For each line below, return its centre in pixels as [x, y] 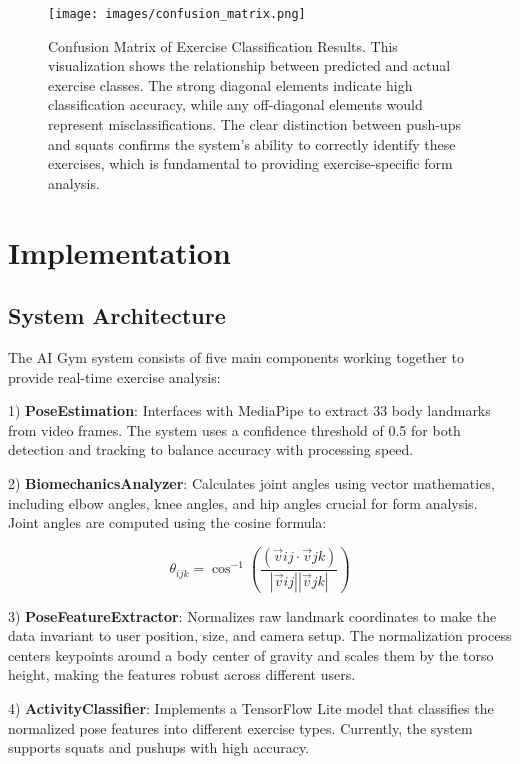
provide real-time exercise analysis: [114, 376]
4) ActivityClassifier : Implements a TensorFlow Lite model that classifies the [251, 708]
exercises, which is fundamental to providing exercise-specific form [250, 163]
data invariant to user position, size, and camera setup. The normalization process [260, 635]
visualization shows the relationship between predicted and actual [249, 65]
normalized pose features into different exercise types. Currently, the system [240, 727]
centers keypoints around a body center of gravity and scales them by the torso [251, 654]
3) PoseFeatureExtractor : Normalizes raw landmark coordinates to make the [252, 615]
